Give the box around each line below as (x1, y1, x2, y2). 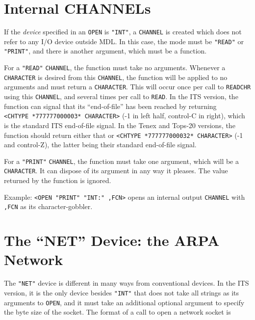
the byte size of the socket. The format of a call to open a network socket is (4, 307, 231, 317)
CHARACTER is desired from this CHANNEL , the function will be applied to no (4, 72, 228, 82)
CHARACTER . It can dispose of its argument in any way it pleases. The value (4, 165, 228, 176)
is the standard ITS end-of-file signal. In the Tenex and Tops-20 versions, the (4, 120, 235, 130)
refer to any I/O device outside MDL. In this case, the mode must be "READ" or (4, 36, 244, 46)
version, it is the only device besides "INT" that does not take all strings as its (4, 288, 239, 297)
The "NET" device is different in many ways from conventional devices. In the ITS (4, 278, 249, 288)
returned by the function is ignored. (4, 175, 111, 186)
